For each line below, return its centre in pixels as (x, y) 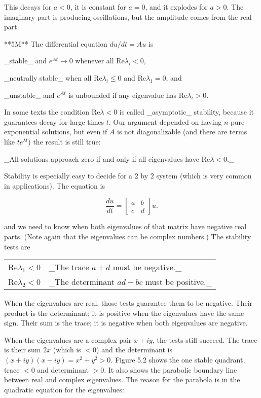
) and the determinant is (134, 350)
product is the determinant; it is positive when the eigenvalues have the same (124, 313)
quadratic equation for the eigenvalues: (64, 389)
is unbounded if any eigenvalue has (123, 95)
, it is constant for (98, 7)
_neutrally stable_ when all (48, 77)
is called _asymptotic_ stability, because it (187, 112)
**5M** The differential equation (56, 43)
